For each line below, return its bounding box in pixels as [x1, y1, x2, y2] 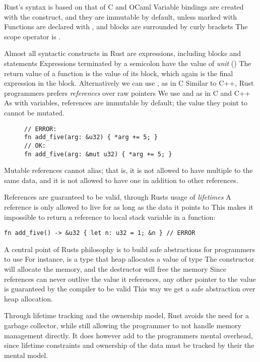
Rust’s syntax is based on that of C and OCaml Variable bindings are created [4, 2, 244, 12]
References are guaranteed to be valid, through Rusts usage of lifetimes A [4, 192, 231, 202]
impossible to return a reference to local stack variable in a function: [4, 211, 216, 222]
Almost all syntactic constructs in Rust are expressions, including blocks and [4, 48, 241, 58]
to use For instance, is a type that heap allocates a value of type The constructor [4, 254, 254, 264]
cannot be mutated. [4, 107, 64, 117]
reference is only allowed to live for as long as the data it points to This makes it [4, 201, 253, 212]
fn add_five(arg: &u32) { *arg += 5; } [24, 134, 158, 141]
